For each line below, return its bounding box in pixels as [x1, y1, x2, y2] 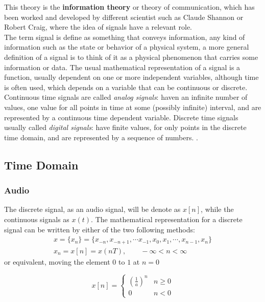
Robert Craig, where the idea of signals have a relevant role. [4, 21, 192, 32]
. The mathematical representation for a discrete [91, 213, 243, 224]
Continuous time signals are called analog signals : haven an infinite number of [4, 92, 248, 102]
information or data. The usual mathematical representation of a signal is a [4, 61, 240, 72]
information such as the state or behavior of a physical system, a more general [4, 41, 249, 52]
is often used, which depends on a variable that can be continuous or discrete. [4, 81, 248, 92]
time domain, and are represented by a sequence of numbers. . [4, 132, 198, 142]
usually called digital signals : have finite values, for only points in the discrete [4, 122, 247, 133]
